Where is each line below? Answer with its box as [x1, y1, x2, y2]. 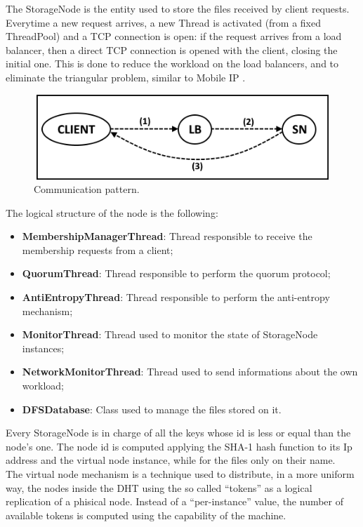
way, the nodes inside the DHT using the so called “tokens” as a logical [6, 480, 312, 495]
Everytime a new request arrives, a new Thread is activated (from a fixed [6, 15, 322, 29]
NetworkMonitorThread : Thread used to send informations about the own [22, 364, 358, 379]
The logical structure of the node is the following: [6, 205, 218, 220]
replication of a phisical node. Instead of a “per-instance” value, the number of [6, 494, 344, 509]
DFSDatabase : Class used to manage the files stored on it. [22, 401, 282, 416]
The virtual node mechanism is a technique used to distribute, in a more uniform [6, 467, 355, 481]
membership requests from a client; [22, 242, 173, 257]
